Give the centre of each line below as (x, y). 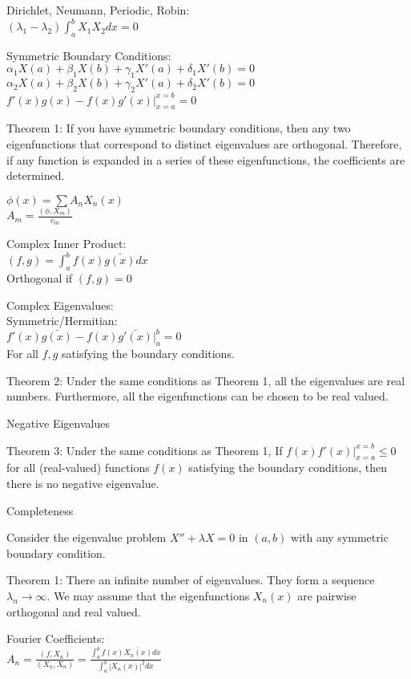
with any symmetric (340, 537)
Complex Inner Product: (66, 244)
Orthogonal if (40, 278)
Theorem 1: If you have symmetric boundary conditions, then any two (179, 128)
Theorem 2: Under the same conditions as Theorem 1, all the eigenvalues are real (206, 380)
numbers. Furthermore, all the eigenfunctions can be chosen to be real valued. (197, 396)
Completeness (40, 510)
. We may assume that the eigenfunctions (148, 596)
